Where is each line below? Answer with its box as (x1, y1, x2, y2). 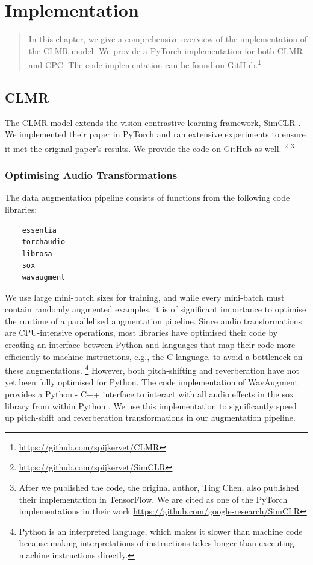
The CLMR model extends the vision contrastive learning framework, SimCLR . (5, 116, 301, 128)
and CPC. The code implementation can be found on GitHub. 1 (28, 57, 261, 71)
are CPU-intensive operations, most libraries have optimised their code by (5, 326, 278, 339)
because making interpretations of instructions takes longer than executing (19, 537, 294, 549)
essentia (22, 226, 57, 235)
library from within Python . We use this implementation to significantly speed (5, 399, 297, 412)
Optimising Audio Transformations (5, 168, 178, 183)
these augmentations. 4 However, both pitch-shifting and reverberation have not (5, 362, 299, 376)
